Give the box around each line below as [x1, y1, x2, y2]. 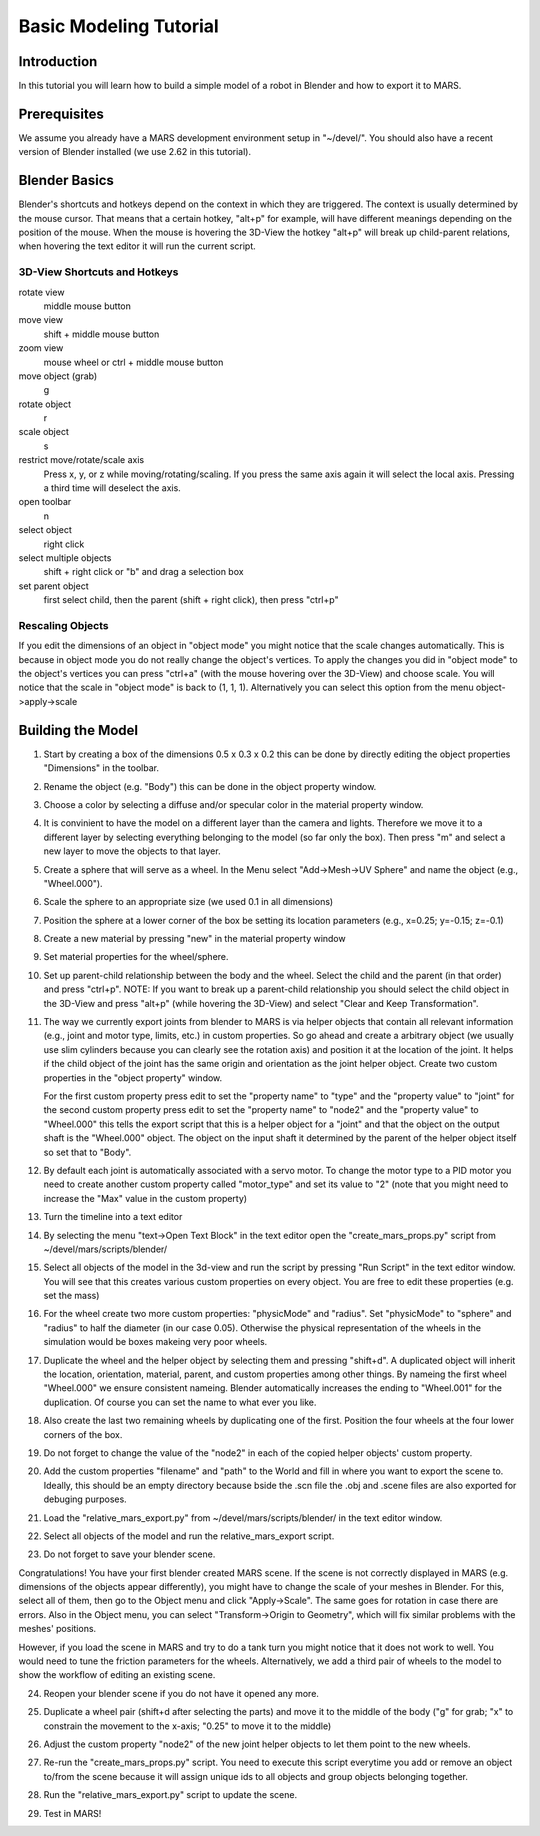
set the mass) [43, 1290, 100, 1302]
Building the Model [18, 721, 139, 739]
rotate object [18, 398, 72, 410]
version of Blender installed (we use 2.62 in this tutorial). [18, 146, 252, 158]
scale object [18, 426, 69, 438]
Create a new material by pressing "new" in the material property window [43, 933, 346, 945]
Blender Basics [18, 172, 115, 189]
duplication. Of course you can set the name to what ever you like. [43, 1396, 317, 1408]
